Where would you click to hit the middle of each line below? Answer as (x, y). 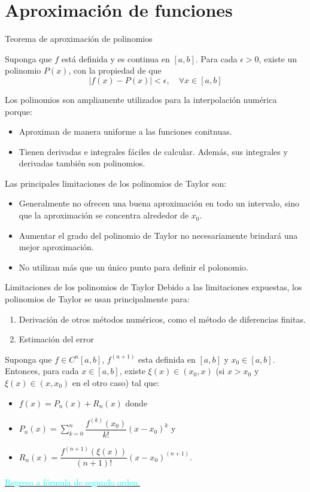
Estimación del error (56, 339)
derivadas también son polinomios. (82, 163)
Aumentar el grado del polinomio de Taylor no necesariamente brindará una (158, 235)
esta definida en (167, 359)
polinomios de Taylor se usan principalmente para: (97, 299)
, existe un (278, 58)
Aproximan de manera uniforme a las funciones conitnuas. (125, 131)
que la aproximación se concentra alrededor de (104, 215)
